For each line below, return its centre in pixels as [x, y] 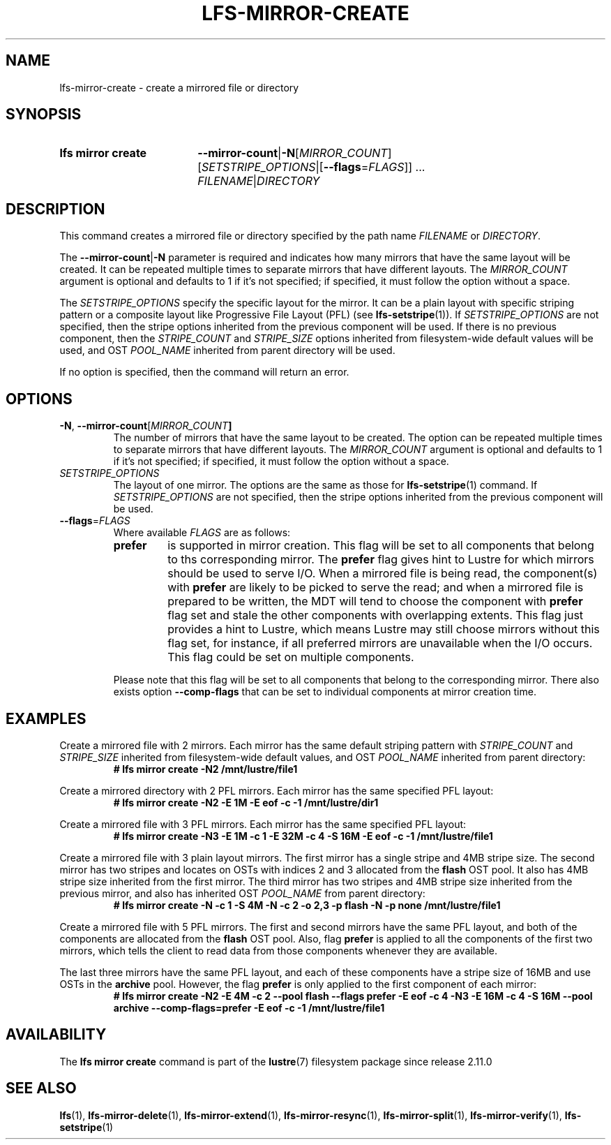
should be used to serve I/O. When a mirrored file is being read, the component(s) [383, 574]
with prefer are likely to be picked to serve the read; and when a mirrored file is [376, 588]
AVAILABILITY [56, 1035]
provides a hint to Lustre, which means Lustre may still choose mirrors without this [384, 629]
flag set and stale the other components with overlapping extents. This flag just [376, 615]
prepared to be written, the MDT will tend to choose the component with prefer [375, 601]
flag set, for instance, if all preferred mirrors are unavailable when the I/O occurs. [380, 643]
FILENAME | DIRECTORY [259, 181]
